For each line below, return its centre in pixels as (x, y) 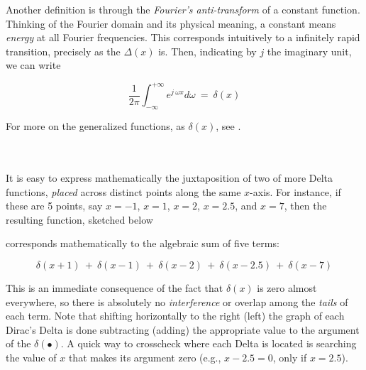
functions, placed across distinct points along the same (123, 191)
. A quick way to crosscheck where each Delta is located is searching (209, 343)
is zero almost (287, 288)
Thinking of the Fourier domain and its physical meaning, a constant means (171, 23)
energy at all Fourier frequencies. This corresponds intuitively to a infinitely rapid (183, 37)
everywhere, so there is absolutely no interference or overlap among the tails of (177, 301)
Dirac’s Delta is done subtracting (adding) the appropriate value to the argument (183, 329)
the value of (31, 357)
